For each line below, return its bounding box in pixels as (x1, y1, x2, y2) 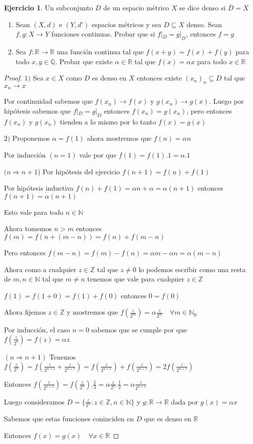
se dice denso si (179, 2, 226, 12)
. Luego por (209, 96, 244, 106)
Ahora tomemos (4, 223, 52, 234)
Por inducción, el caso (4, 324, 70, 335)
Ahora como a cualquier (4, 264, 77, 274)
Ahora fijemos (4, 307, 46, 317)
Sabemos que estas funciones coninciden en (4, 413, 134, 424)
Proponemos (12, 133, 50, 143)
